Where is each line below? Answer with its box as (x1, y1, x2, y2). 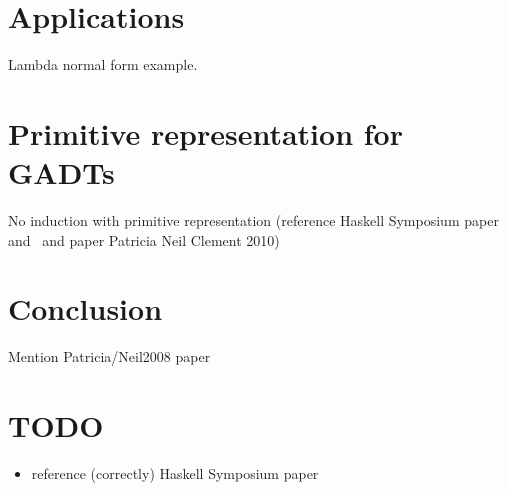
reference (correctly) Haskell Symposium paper (31, 463, 319, 484)
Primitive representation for (8, 112, 403, 153)
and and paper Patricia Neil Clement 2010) (8, 229, 280, 250)
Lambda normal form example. (8, 54, 198, 75)
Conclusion (8, 288, 163, 329)
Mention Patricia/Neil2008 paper (8, 346, 211, 367)
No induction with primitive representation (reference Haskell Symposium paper (8, 210, 499, 231)
